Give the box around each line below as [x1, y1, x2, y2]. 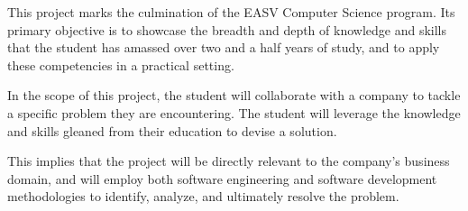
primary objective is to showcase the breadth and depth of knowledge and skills [7, 20, 447, 39]
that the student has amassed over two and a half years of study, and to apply [7, 38, 440, 57]
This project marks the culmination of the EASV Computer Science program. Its [7, 3, 455, 21]
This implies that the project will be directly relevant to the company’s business [7, 151, 450, 170]
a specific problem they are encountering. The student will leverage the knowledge [7, 103, 461, 122]
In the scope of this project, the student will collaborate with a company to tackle [7, 86, 461, 105]
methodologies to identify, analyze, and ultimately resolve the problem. [7, 187, 399, 206]
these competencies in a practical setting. [7, 55, 234, 74]
